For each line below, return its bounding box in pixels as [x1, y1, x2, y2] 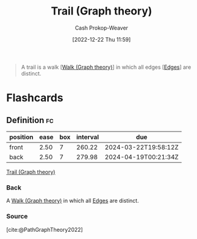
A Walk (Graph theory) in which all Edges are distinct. [6, 197, 139, 205]
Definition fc [6, 115, 54, 125]
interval [76, 133, 99, 141]
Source [6, 212, 28, 221]
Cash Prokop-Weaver [74, 24, 129, 31]
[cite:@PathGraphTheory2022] [6, 226, 83, 233]
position [9, 133, 34, 141]
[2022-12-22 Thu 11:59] [72, 36, 131, 43]
